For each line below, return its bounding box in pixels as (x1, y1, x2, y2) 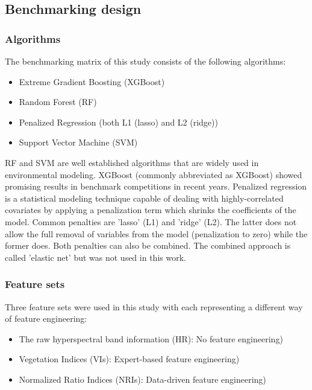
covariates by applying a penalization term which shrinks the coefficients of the (5, 203, 296, 216)
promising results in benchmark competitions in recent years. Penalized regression (5, 180, 307, 193)
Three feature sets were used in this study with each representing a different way (5, 300, 303, 313)
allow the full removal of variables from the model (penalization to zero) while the (5, 227, 308, 240)
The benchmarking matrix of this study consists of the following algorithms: (5, 55, 286, 67)
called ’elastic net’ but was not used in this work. (5, 251, 186, 263)
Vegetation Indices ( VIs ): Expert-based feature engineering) (19, 353, 240, 365)
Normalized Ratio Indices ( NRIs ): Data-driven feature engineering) (19, 372, 266, 385)
